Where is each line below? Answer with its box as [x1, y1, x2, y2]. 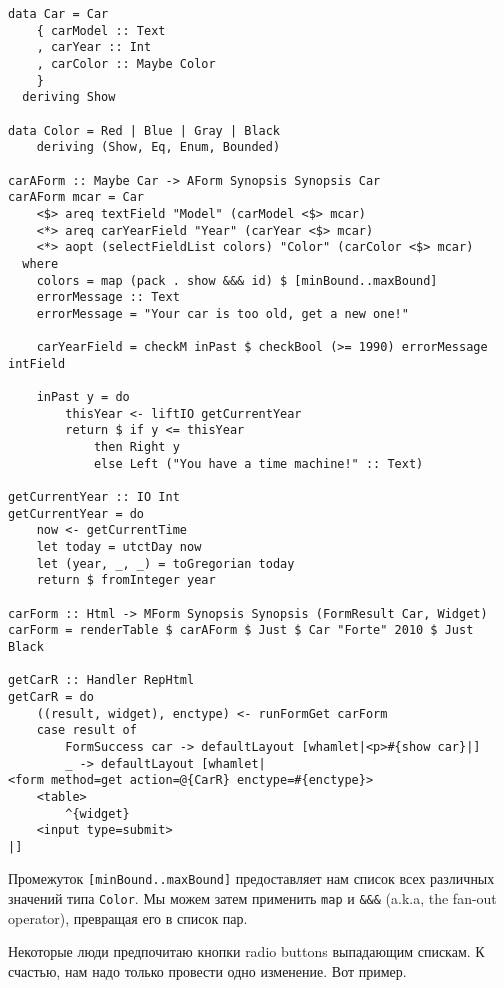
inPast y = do [36, 390, 130, 405]
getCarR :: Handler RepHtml [8, 673, 195, 688]
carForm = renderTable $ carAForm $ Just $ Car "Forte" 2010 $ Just [8, 623, 474, 638]
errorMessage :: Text [36, 290, 180, 305]
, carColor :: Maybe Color [36, 56, 216, 71]
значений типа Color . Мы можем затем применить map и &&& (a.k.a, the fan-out [8, 888, 497, 909]
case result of [36, 723, 137, 738]
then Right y [93, 440, 180, 455]
